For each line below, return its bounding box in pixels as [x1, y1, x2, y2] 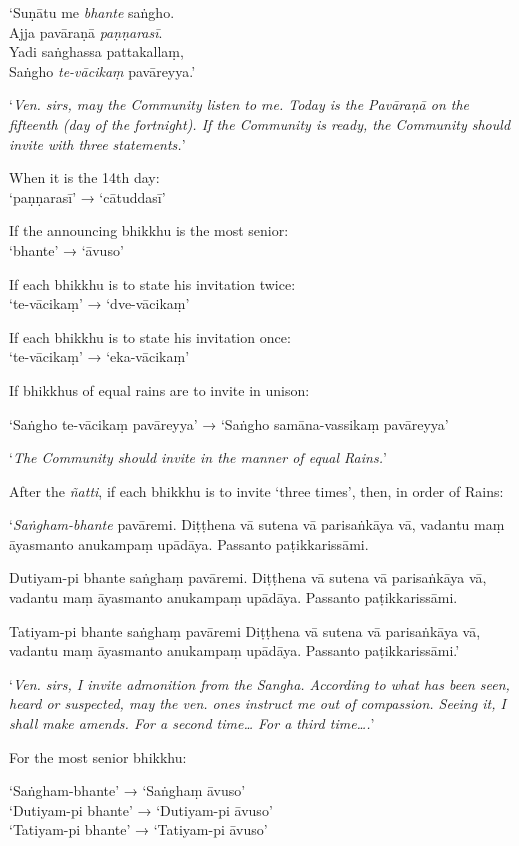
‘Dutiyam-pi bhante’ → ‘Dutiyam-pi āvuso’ [9, 799, 273, 820]
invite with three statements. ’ [9, 133, 186, 154]
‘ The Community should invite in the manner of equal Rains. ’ [9, 447, 387, 468]
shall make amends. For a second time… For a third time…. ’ [9, 713, 375, 734]
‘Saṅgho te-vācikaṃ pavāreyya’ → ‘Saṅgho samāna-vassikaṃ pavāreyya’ [9, 413, 449, 434]
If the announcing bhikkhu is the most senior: [9, 220, 289, 241]
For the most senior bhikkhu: [9, 746, 187, 767]
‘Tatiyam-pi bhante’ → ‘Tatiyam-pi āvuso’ [9, 819, 268, 840]
